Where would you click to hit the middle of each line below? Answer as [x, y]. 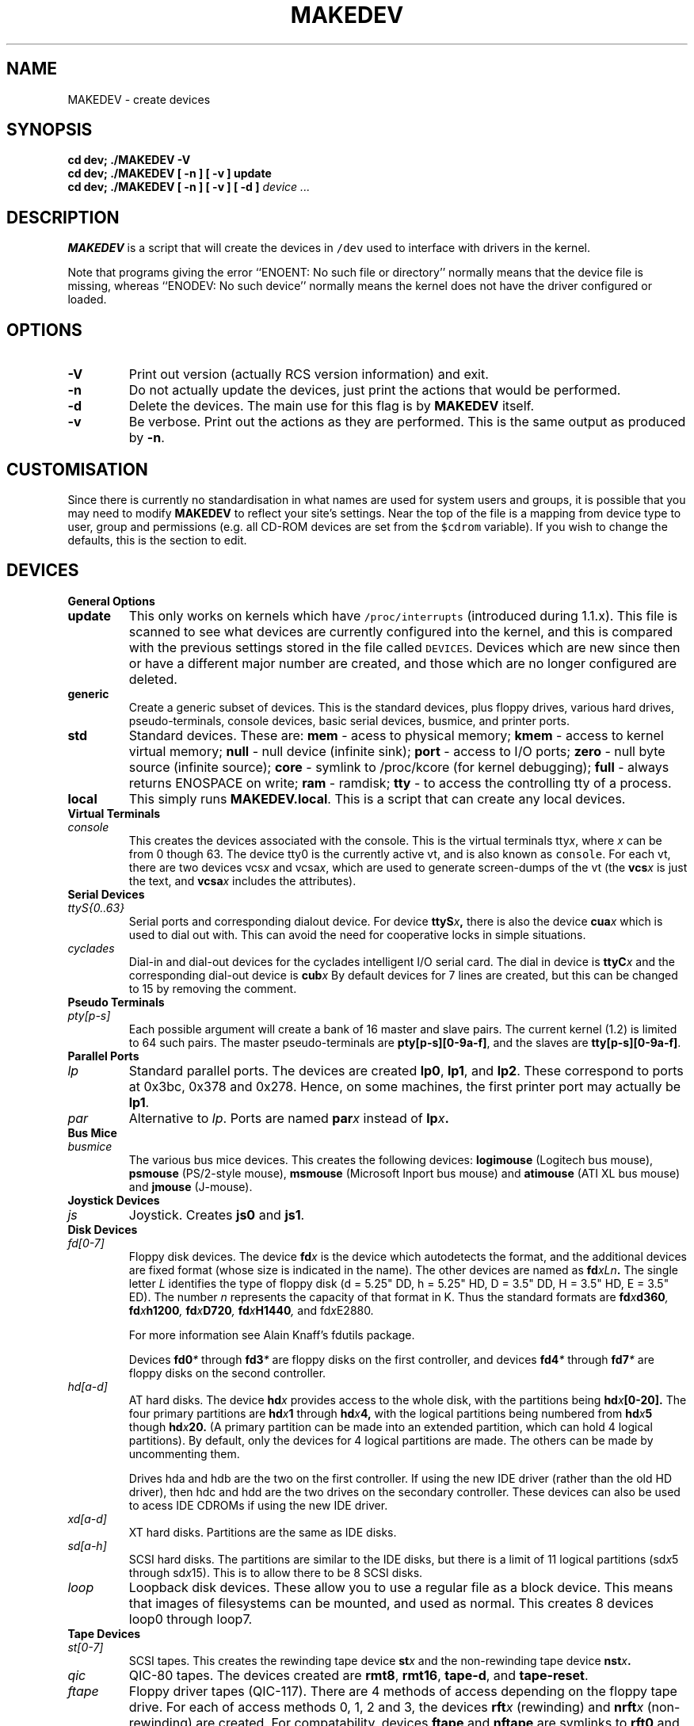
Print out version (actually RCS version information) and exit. [309, 374]
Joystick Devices [114, 1200]
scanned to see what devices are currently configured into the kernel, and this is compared [400, 631]
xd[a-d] [87, 1518]
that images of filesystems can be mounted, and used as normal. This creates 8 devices [391, 1603]
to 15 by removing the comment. [213, 988]
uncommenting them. [184, 1453]
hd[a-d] [88, 1386]
